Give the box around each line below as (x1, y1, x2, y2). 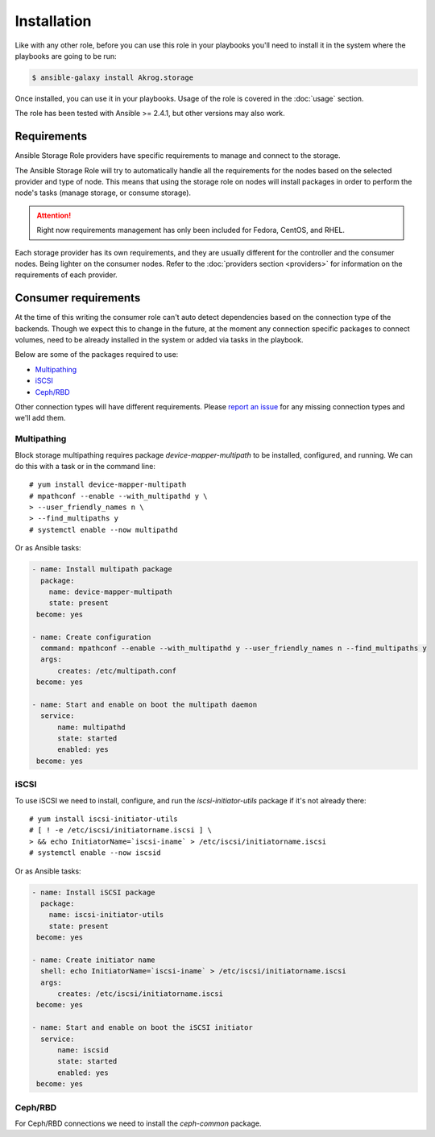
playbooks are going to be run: (14, 51, 117, 60)
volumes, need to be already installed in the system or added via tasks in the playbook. (14, 335, 304, 345)
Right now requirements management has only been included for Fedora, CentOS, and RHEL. (36, 226, 346, 235)
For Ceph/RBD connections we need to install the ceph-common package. (14, 1118, 262, 1128)
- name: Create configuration (31, 633, 151, 641)
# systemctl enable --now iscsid (29, 849, 161, 857)
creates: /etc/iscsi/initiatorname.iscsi (57, 990, 223, 998)
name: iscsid (57, 1046, 109, 1055)
